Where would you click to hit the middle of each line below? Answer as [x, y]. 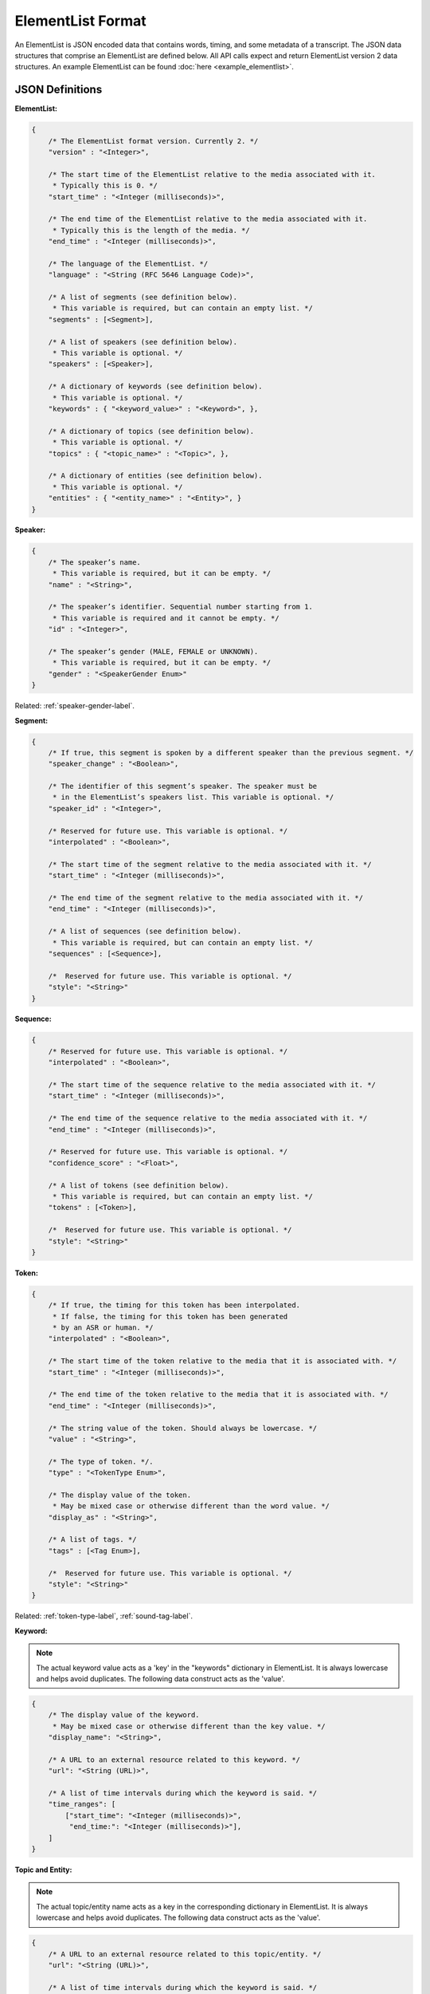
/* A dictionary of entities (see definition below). [155, 476]
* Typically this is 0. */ [105, 186]
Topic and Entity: [43, 1870]
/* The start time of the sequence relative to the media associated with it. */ [212, 1085]
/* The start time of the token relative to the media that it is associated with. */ [223, 1361]
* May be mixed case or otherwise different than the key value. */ [189, 1726]
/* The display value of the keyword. [124, 1715]
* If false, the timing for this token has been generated [170, 1316]
